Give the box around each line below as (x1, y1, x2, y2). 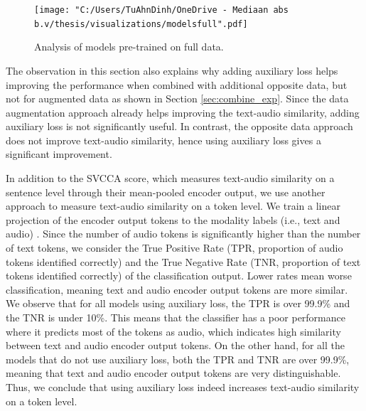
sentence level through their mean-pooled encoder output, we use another (6, 184, 325, 199)
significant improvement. (6, 146, 112, 161)
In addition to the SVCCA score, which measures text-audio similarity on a (6, 171, 335, 186)
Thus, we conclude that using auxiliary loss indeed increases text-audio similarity (6, 379, 360, 394)
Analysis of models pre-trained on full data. (34, 39, 224, 54)
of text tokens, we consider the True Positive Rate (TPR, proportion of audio (6, 240, 343, 255)
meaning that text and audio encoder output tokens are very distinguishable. (6, 365, 341, 380)
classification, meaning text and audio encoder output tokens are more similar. (6, 282, 348, 297)
